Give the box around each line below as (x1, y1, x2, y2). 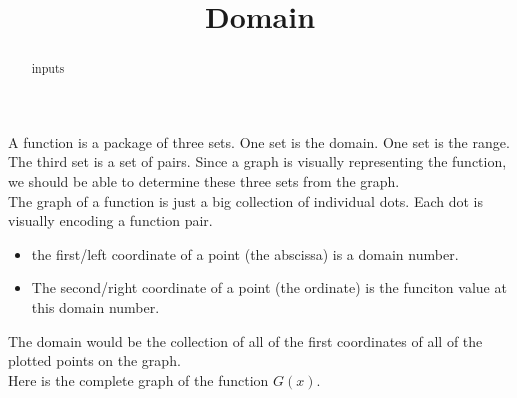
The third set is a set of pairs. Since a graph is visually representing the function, (8, 151, 507, 172)
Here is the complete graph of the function (8, 369, 269, 390)
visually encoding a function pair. (8, 210, 213, 231)
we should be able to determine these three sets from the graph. (8, 171, 400, 192)
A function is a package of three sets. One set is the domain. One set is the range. (8, 131, 510, 152)
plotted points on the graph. (8, 350, 181, 371)
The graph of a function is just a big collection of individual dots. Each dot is (8, 190, 484, 211)
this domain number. (31, 296, 160, 317)
